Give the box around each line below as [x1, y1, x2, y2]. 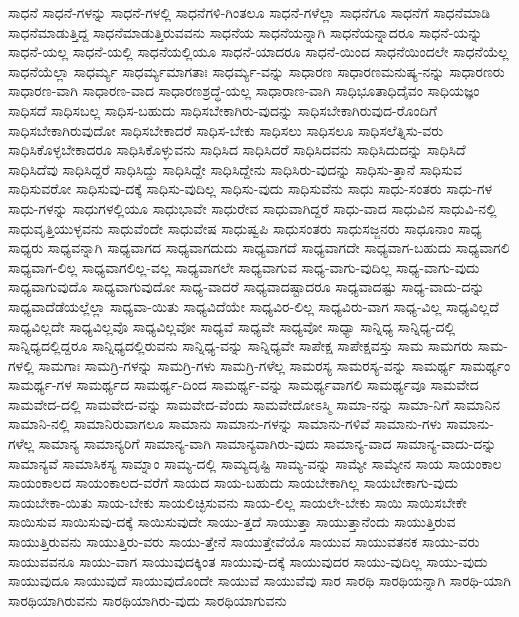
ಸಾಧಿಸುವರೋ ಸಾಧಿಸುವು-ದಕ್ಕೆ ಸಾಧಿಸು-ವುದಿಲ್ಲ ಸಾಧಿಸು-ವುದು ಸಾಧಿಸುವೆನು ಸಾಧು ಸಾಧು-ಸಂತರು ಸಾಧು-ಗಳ [8, 178, 493, 199]
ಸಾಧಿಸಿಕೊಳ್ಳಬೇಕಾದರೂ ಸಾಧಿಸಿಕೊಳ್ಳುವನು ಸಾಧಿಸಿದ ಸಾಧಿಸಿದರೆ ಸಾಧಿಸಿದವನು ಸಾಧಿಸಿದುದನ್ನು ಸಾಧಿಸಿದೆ [8, 139, 466, 160]
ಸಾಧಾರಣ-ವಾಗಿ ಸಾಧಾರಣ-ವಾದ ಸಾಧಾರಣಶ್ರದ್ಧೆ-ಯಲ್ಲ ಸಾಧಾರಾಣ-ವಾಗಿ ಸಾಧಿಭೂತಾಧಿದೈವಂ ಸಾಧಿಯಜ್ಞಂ [8, 80, 480, 101]
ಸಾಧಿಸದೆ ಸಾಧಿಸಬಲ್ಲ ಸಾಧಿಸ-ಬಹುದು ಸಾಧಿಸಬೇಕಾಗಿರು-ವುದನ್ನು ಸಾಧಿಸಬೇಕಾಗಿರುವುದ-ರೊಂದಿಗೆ [8, 99, 437, 120]
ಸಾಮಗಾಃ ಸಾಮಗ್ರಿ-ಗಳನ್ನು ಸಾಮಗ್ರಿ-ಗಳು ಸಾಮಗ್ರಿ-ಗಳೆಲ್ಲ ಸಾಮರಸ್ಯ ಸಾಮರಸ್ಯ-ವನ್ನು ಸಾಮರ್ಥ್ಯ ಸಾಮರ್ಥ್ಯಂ [38, 354, 511, 375]
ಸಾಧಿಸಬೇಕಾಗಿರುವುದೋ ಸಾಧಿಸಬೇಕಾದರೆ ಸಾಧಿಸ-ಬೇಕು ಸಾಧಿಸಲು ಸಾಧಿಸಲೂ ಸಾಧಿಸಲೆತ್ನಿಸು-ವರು [8, 119, 444, 140]
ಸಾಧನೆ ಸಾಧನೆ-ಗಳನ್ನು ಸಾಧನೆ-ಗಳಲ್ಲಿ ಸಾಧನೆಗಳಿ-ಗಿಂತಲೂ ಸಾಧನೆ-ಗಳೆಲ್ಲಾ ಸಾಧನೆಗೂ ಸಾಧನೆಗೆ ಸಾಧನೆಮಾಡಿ [8, 2, 491, 22]
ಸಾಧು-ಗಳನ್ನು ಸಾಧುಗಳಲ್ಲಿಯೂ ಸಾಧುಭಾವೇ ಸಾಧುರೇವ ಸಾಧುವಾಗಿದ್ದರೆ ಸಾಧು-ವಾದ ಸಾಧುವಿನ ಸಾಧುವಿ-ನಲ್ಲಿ [8, 197, 497, 218]
